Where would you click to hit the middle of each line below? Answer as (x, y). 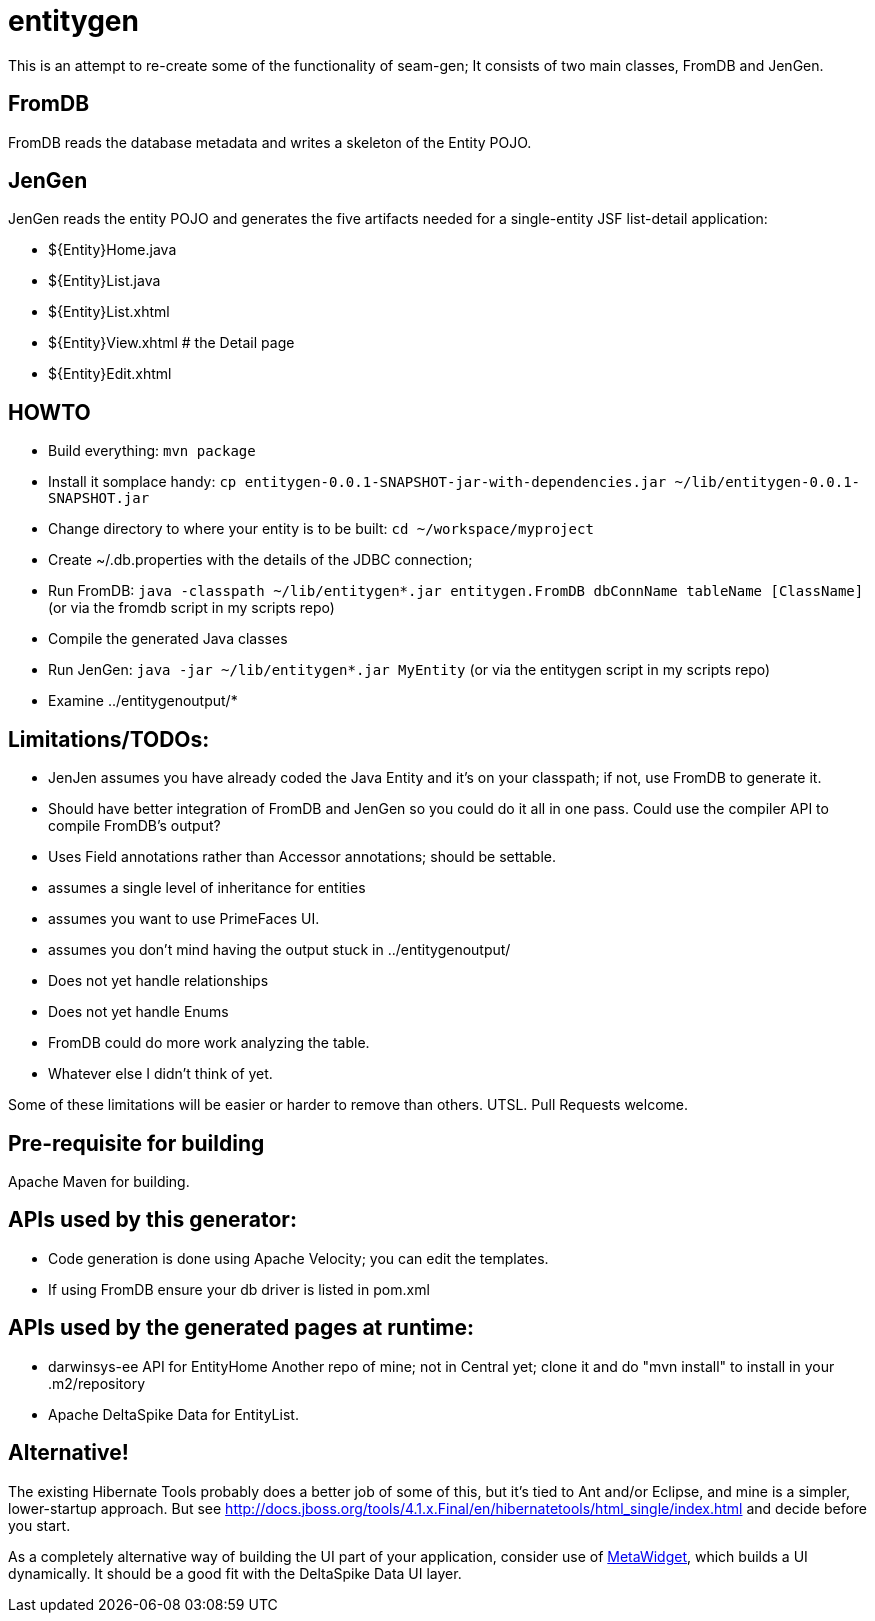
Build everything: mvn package (152, 451)
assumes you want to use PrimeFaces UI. (184, 919)
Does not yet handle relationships (158, 981)
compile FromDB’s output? (134, 826)
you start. (39, 1525)
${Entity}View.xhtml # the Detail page (171, 343)
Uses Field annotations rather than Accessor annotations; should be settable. (302, 857)
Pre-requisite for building (136, 1143)
